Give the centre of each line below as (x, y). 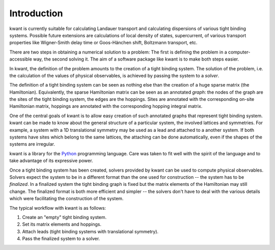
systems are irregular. (32, 144)
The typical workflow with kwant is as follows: (58, 208)
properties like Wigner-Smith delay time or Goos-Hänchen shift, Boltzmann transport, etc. (103, 43)
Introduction (36, 13)
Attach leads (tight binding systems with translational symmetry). (90, 231)
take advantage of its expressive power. (51, 161)
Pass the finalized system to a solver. (61, 239)
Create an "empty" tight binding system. (64, 217)
